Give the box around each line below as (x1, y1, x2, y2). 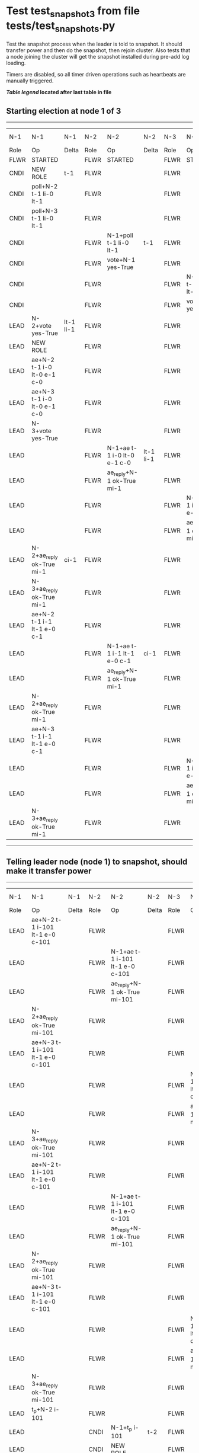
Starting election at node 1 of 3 (6, 105, 121, 116)
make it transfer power (6, 866, 92, 876)
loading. (6, 59, 26, 66)
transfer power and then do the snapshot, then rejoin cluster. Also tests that (6, 47, 191, 54)
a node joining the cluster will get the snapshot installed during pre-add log (6, 53, 190, 60)
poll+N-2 (31, 182, 58, 190)
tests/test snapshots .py (6, 19, 115, 34)
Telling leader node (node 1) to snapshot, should (6, 856, 188, 866)
